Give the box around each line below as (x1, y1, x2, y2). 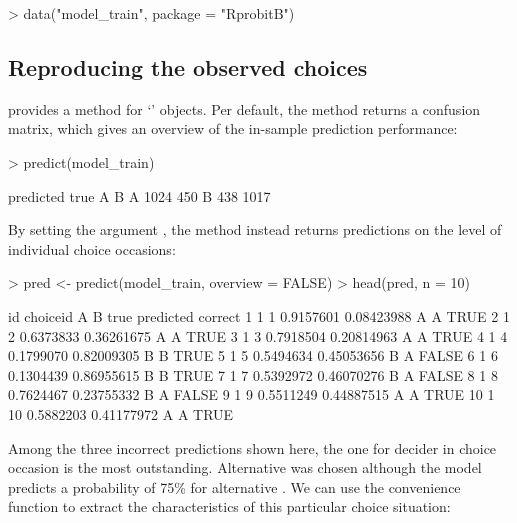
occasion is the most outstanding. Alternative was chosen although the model (8, 457, 482, 478)
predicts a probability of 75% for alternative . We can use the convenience (8, 476, 461, 497)
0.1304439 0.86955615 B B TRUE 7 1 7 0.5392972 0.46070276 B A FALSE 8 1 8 (8, 364, 498, 385)
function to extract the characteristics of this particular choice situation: (8, 496, 451, 517)
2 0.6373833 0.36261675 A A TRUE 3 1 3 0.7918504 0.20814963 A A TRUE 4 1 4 (8, 325, 508, 346)
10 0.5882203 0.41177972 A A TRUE (8, 403, 234, 424)
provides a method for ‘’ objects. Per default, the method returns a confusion (8, 98, 481, 119)
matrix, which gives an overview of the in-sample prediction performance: (8, 118, 458, 139)
